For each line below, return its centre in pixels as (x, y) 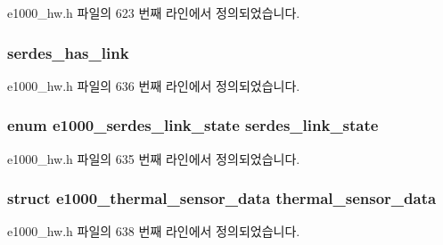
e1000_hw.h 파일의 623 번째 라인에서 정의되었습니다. (154, 12)
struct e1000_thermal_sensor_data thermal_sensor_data (222, 198)
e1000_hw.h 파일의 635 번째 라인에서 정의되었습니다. (154, 158)
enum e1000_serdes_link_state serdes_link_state (193, 125)
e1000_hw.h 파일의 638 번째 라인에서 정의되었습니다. (154, 231)
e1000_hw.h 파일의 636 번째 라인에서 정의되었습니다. (154, 85)
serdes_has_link (68, 52)
